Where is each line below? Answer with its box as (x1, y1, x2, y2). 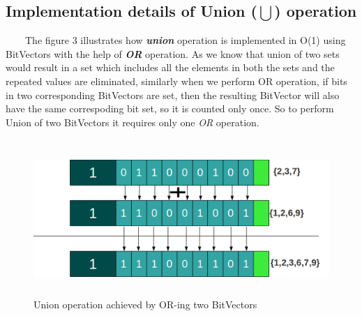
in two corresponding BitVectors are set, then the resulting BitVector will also (6, 87, 340, 102)
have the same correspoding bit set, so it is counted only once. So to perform (6, 101, 334, 116)
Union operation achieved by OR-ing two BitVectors (33, 296, 257, 311)
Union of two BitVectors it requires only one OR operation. (6, 114, 259, 129)
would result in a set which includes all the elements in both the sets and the (6, 60, 335, 75)
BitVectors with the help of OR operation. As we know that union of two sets (6, 46, 340, 61)
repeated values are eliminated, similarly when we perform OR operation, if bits (6, 73, 347, 88)
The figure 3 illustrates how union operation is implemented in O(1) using (24, 33, 346, 47)
